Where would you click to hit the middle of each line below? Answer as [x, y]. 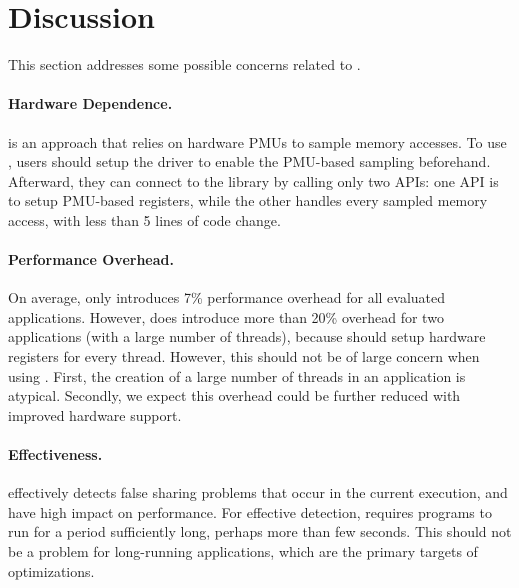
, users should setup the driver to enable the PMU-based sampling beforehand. [249, 161]
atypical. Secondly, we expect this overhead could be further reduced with [234, 395]
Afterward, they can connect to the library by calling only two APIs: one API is [253, 180]
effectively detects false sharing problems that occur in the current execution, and [258, 492]
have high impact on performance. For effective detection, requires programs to [250, 511]
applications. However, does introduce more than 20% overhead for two [226, 316]
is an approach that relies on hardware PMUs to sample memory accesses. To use [257, 141]
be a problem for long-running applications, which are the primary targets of [243, 551]
